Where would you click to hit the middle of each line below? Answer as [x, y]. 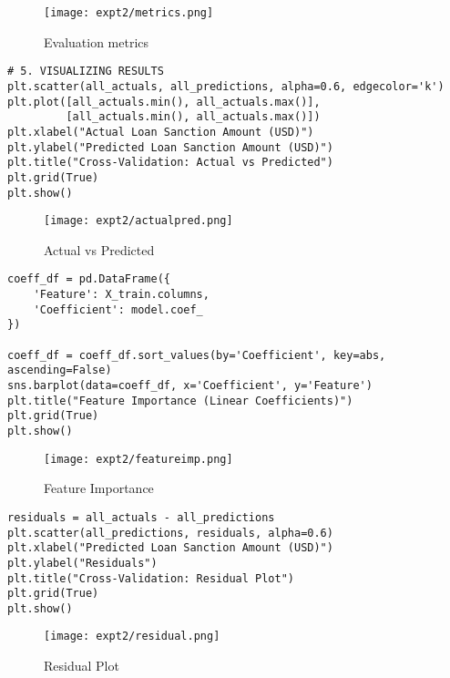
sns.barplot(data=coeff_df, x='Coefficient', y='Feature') [190, 385]
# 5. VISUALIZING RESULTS [86, 72]
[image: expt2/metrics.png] [129, 13]
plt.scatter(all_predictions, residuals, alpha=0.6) [170, 533]
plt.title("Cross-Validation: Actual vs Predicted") [170, 163]
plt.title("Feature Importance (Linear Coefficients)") [180, 401]
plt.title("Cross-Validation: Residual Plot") [151, 578]
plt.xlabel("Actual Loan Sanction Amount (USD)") [161, 132]
